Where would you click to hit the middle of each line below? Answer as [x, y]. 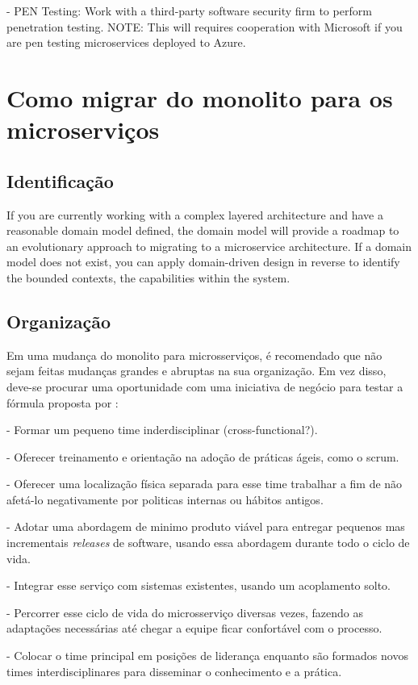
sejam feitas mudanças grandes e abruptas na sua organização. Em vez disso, [196, 371]
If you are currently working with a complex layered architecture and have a [195, 214]
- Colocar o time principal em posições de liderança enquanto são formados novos [207, 656]
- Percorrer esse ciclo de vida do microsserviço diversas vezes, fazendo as [185, 612]
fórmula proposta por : [63, 402]
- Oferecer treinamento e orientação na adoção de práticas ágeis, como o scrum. [203, 456]
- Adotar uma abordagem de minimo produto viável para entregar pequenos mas [206, 526]
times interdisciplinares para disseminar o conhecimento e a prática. [174, 671]
